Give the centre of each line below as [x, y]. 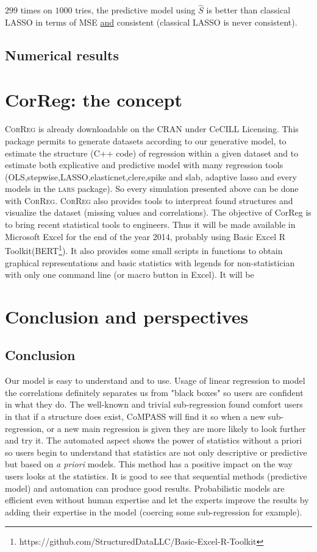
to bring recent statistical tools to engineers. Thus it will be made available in [150, 225]
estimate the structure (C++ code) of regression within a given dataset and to [152, 153]
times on [36, 10]
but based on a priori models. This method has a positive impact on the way [149, 464]
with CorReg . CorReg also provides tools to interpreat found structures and [149, 200]
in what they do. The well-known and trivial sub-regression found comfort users [154, 404]
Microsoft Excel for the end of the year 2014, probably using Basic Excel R [145, 236]
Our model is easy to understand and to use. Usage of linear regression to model [155, 380]
